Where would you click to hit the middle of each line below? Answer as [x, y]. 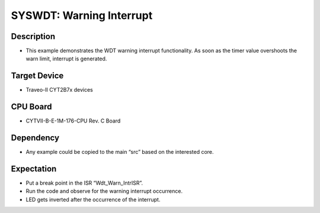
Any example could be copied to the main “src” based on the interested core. [120, 152]
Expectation [34, 169]
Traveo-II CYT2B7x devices [59, 90]
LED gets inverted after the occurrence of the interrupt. [93, 199]
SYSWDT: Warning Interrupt [82, 15]
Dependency [35, 138]
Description [33, 36]
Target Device [37, 76]
